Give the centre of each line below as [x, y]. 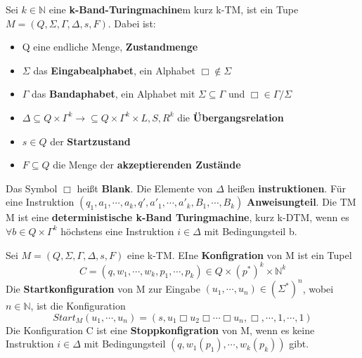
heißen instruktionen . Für [287, 188]
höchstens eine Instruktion [117, 231]
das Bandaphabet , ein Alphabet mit [114, 94]
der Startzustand [90, 141]
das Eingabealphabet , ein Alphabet [114, 70]
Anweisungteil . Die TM [302, 202]
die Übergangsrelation [231, 117]
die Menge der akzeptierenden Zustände [147, 165]
